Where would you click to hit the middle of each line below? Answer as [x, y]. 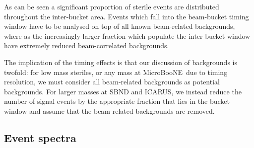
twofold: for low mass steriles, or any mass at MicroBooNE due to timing [116, 72]
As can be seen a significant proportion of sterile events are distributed [112, 6]
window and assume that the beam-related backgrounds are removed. [109, 111]
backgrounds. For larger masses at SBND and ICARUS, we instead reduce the [123, 91]
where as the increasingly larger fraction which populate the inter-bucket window [127, 36]
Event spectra [40, 137]
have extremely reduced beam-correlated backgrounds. [87, 45]
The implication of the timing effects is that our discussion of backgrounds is [121, 62]
